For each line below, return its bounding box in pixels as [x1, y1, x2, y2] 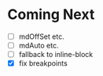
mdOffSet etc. [18, 32, 64, 41]
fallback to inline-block [18, 50, 94, 59]
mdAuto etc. [18, 41, 59, 50]
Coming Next [7, 6, 95, 24]
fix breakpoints [18, 59, 68, 68]
